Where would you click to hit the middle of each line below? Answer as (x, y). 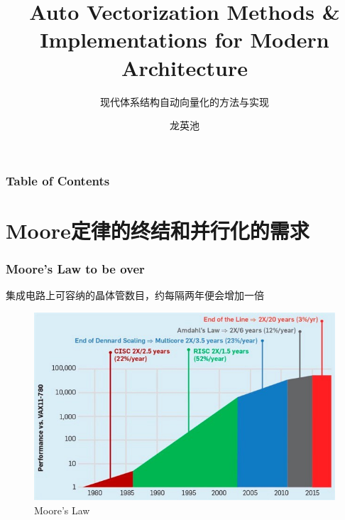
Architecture (185, 67)
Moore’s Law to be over (75, 268)
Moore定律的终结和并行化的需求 (158, 230)
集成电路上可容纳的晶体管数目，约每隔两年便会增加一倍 (135, 295)
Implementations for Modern (185, 39)
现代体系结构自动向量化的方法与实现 (185, 101)
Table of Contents (58, 180)
